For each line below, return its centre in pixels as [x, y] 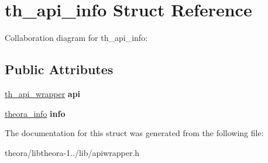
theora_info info [35, 113]
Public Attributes [59, 69]
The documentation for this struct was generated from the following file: [134, 133]
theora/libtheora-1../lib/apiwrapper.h [72, 152]
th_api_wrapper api [43, 93]
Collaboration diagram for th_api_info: [76, 38]
